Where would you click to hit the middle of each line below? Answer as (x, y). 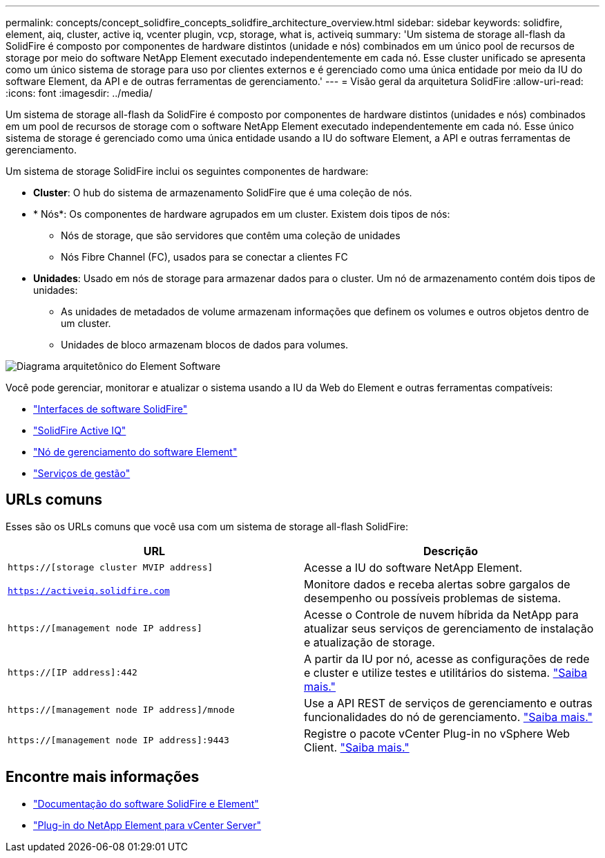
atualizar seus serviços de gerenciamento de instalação (449, 628)
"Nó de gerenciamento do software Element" (135, 452)
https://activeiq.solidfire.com (89, 591)
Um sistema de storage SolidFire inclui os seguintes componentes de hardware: (187, 171)
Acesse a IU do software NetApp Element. (413, 567)
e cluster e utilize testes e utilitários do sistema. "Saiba (446, 672)
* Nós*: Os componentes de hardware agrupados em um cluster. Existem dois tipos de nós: (242, 214)
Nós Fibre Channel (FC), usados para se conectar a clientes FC (204, 257)
